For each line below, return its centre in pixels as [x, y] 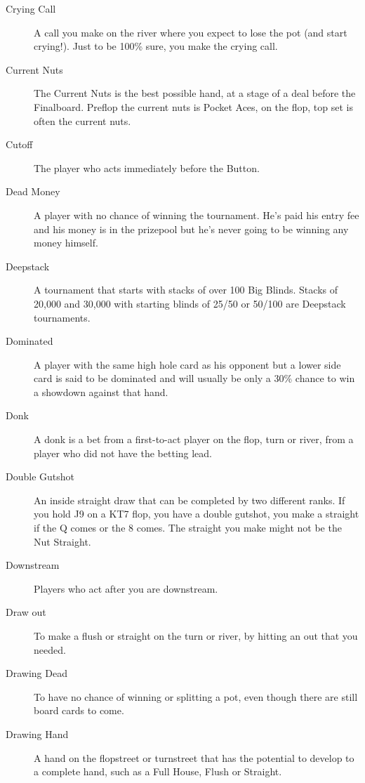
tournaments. [62, 317]
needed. [50, 649]
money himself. [66, 243]
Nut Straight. [62, 541]
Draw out [26, 612]
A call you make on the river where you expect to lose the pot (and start [191, 32]
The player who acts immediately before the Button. [147, 167]
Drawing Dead [36, 673]
